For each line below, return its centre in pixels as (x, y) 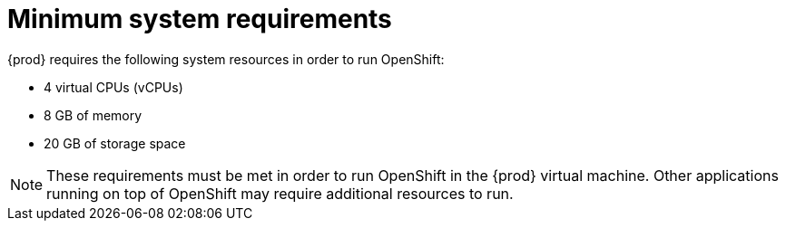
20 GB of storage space (115, 143)
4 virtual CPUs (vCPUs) (113, 87)
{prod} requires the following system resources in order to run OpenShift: (226, 59)
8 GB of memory (93, 115)
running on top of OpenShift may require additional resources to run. (280, 193)
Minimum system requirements (200, 19)
